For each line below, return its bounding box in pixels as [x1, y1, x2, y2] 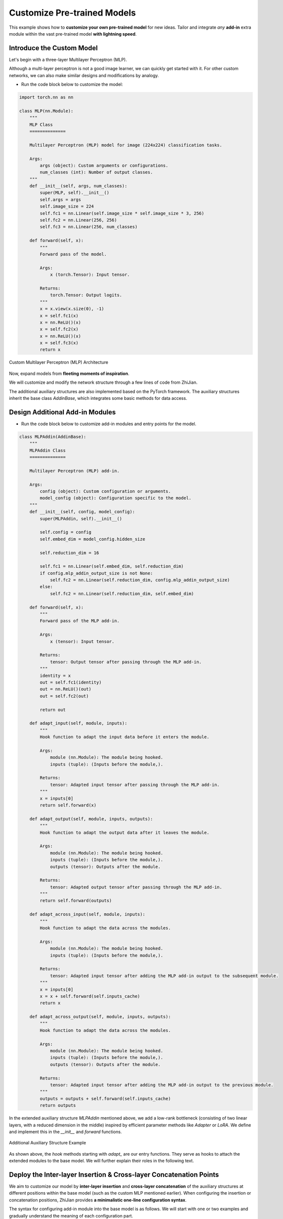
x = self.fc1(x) [39, 313, 79, 318]
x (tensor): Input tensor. [50, 639, 114, 644]
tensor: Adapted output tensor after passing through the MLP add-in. [50, 884, 223, 890]
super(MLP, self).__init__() [39, 190, 110, 196]
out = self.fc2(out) [39, 693, 89, 699]
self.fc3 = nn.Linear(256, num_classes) [39, 224, 138, 230]
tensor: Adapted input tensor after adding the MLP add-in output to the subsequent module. [50, 973, 279, 979]
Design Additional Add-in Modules [9, 408, 116, 416]
